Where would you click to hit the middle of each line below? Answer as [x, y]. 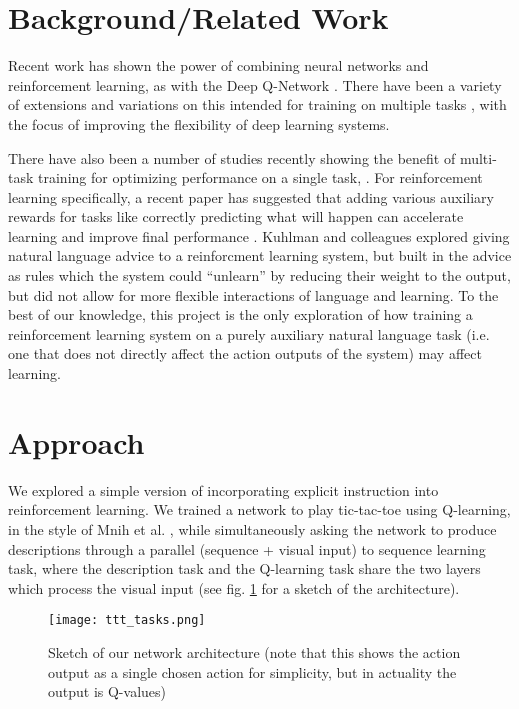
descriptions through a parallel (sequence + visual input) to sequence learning [247, 548]
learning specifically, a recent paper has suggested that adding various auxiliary [251, 196]
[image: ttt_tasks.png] [127, 620]
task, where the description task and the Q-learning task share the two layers [244, 568]
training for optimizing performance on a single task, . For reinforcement [260, 177]
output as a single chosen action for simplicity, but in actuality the [252, 671]
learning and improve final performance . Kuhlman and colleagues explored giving [259, 235]
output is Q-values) [107, 691]
